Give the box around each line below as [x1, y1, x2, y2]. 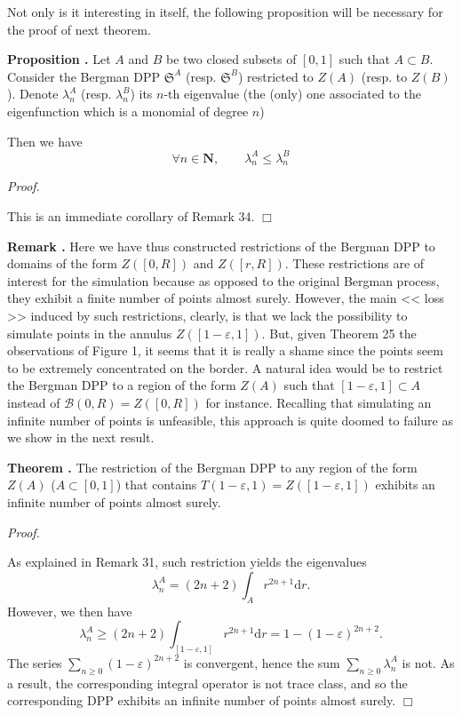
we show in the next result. [7, 428, 155, 447]
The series [7, 653, 62, 671]
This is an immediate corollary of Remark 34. [7, 207, 255, 226]
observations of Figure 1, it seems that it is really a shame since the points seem [7, 341, 443, 360]
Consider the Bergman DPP [7, 67, 161, 85]
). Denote [7, 84, 59, 103]
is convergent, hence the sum [183, 653, 340, 671]
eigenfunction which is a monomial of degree [7, 101, 249, 120]
